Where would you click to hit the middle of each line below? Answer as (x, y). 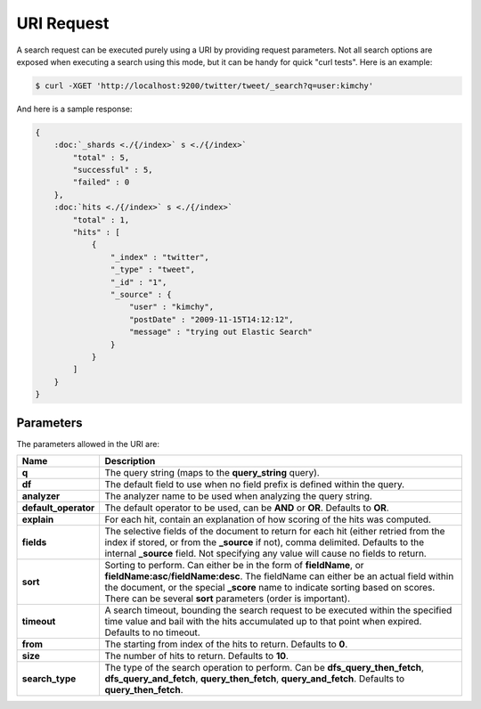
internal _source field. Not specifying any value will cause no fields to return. (265, 553)
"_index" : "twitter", (159, 257)
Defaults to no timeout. (152, 632)
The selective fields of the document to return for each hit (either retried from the (275, 531)
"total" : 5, (101, 157)
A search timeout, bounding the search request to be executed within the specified (278, 610)
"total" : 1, (101, 220)
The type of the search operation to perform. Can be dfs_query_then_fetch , (265, 667)
